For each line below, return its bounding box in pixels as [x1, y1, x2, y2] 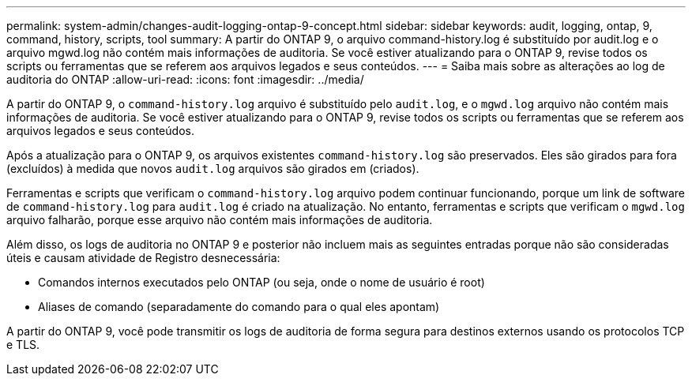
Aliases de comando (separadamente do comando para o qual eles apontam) [38, 300, 440, 313]
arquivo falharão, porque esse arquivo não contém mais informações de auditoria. [6, 213, 433, 227]
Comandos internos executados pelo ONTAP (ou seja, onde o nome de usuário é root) [38, 275, 485, 289]
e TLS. [6, 338, 40, 351]
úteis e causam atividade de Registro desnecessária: [6, 251, 280, 264]
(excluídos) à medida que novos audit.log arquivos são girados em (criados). [6, 162, 419, 175]
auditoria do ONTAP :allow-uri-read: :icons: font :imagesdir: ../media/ [6, 73, 364, 86]
